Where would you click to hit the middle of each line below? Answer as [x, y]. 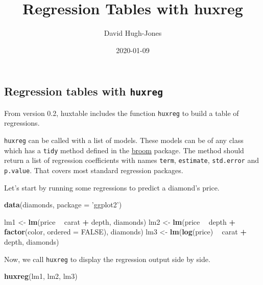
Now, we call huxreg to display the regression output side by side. [107, 259]
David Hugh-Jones [133, 33]
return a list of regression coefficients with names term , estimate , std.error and [131, 160]
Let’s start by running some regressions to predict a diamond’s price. [112, 187]
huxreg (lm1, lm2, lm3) [41, 276]
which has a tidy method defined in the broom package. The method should [124, 150]
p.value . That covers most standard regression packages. [94, 170]
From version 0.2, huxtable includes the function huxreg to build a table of [122, 113]
